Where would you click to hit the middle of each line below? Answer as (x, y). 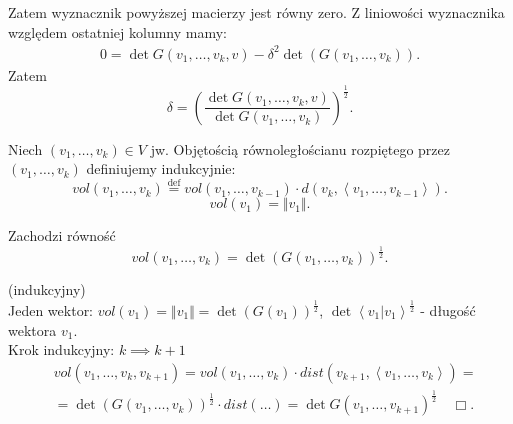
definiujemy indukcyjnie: (161, 168)
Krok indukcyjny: (61, 349)
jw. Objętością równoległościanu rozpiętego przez (300, 148)
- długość (448, 309)
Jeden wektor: (51, 309)
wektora (32, 329)
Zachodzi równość (62, 235)
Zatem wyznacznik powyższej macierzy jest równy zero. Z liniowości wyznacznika (256, 12)
